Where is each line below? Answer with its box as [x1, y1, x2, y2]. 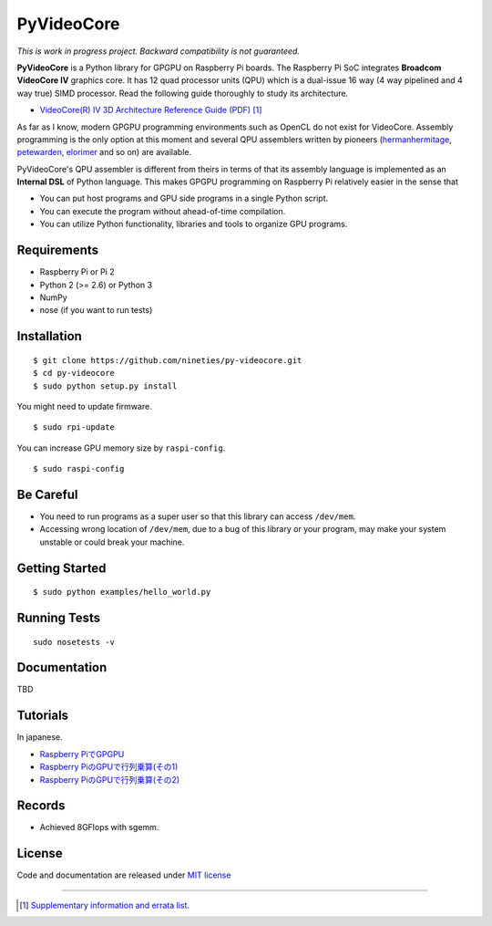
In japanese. [16, 732, 63, 743]
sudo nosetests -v [33, 637, 116, 647]
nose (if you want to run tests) [39, 305, 153, 316]
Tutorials [16, 708, 68, 723]
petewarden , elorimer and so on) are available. [16, 147, 192, 158]
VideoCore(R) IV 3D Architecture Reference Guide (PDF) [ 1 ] [39, 105, 262, 116]
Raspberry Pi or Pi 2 [39, 266, 115, 277]
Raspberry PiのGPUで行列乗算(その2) [39, 774, 180, 785]
